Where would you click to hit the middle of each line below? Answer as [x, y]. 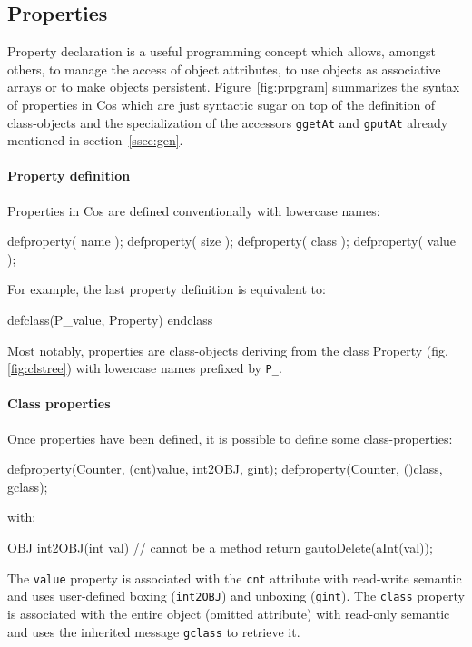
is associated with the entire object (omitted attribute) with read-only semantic [229, 613]
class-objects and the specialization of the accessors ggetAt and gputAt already [228, 122]
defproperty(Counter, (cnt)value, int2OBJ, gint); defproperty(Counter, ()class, [225, 469]
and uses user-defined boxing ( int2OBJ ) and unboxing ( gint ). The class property [236, 596]
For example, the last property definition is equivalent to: [167, 289]
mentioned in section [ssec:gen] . [95, 140]
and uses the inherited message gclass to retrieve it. [154, 631]
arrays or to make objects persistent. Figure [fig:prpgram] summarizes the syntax [234, 87]
